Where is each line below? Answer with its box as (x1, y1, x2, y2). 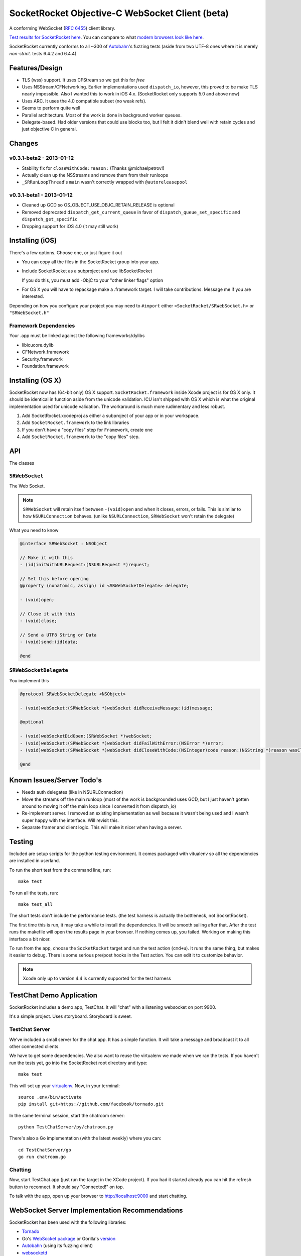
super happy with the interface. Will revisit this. (22, 817, 119, 823)
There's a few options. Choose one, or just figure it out (9, 249, 122, 256)
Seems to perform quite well (22, 105, 80, 111)
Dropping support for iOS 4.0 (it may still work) (22, 223, 119, 229)
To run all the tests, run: (9, 890, 59, 896)
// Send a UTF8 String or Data (20, 632, 97, 638)
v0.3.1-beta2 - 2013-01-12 (9, 155, 74, 162)
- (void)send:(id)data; (20, 639, 79, 645)
